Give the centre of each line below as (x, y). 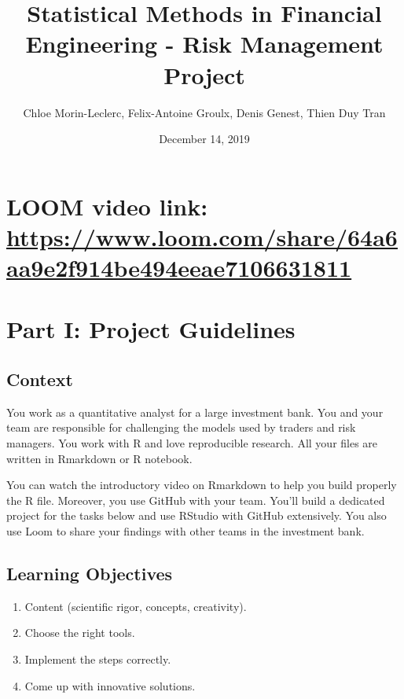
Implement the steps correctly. (98, 659)
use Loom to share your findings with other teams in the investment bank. (185, 530)
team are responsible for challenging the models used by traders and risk (181, 427)
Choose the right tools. (80, 633)
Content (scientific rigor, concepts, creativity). (136, 606)
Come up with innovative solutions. (110, 685)
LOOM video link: (107, 206)
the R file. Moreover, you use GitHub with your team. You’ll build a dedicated (196, 500)
